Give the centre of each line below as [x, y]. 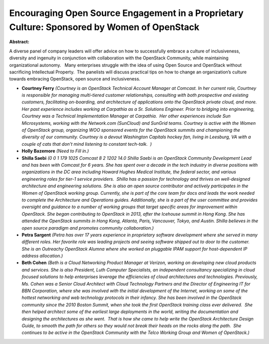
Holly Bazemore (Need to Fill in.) [55, 151]
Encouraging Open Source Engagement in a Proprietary [126, 13]
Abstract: [19, 42]
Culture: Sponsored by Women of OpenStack [104, 27]
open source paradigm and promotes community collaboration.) [88, 228]
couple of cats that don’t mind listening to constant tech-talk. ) [87, 144]
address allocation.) [42, 256]
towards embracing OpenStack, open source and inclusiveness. [75, 79]
